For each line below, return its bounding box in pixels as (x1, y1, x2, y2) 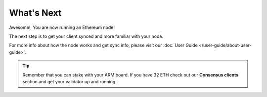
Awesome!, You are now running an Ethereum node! (9, 24, 115, 30)
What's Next (9, 7, 62, 18)
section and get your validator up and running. (22, 78, 117, 84)
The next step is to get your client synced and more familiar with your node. (9, 33, 163, 39)
